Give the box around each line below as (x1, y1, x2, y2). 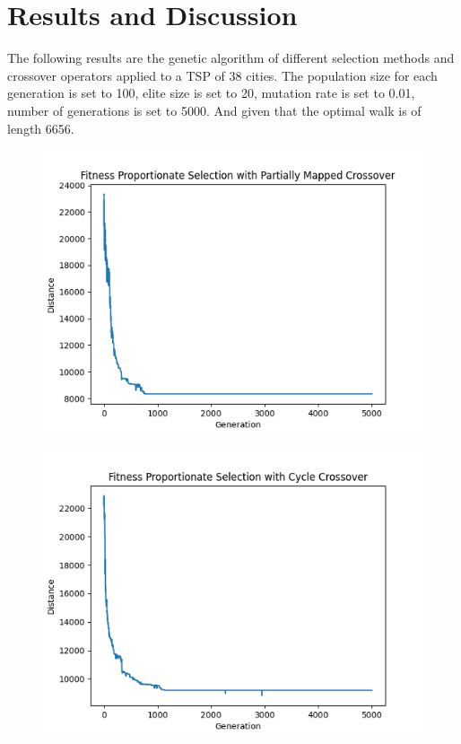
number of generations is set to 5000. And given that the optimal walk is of (7, 101, 422, 119)
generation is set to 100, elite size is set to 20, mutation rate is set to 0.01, (7, 83, 415, 102)
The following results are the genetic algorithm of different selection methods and (7, 48, 455, 67)
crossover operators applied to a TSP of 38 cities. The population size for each (7, 66, 438, 84)
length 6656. (7, 118, 74, 137)
